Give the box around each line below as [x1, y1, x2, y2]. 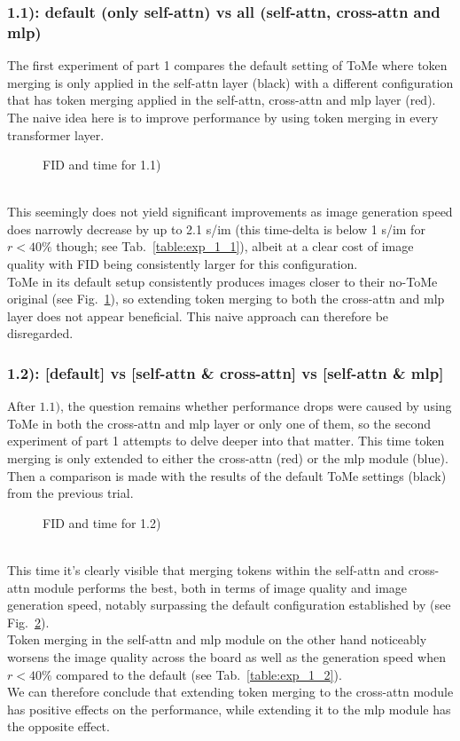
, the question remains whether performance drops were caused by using [59, 397, 452, 415]
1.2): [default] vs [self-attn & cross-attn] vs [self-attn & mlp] [7, 361, 444, 383]
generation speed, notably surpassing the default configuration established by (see [7, 595, 451, 614]
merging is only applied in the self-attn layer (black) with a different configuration [7, 73, 454, 91]
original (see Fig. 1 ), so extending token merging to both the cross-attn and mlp [7, 289, 445, 308]
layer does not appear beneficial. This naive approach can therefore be [7, 306, 389, 325]
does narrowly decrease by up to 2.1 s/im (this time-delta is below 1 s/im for [7, 219, 425, 238]
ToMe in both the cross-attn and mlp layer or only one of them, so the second [7, 414, 431, 432]
